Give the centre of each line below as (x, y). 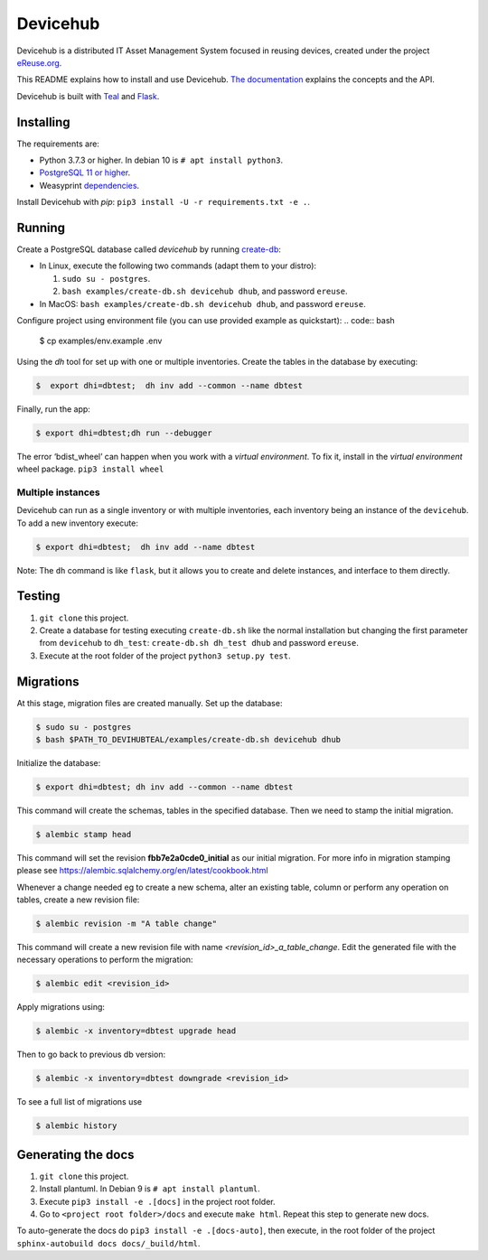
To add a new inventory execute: (78, 523)
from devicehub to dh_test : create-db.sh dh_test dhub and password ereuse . (199, 643)
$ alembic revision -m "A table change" (126, 924)
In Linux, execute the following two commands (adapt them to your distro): (178, 266)
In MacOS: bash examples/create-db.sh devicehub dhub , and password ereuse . (202, 303)
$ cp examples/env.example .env (101, 341)
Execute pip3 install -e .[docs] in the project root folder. (157, 1201)
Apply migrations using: (61, 1007)
